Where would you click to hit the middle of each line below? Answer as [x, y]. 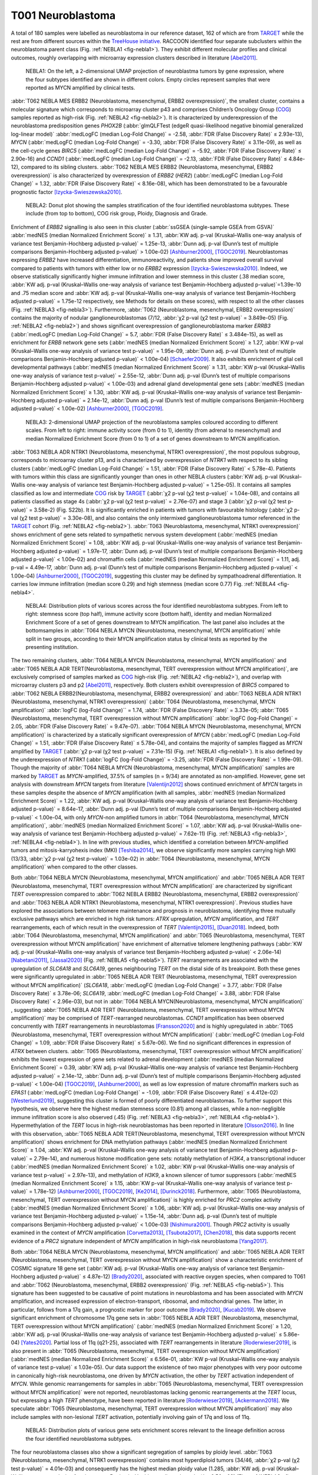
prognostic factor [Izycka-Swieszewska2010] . [67, 192]
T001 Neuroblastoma [63, 15]
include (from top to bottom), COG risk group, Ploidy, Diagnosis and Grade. [117, 214]
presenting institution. [52, 647]
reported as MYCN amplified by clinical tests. [80, 87]
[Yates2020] [36, 1343]
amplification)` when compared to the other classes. [74, 867]
